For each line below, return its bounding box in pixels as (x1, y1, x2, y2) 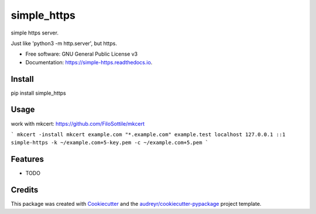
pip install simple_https (11, 89, 67, 96)
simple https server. (11, 29, 59, 36)
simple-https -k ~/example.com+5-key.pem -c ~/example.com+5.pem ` (11, 139, 209, 146)
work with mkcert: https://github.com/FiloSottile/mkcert (11, 120, 145, 127)
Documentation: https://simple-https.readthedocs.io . (25, 58, 153, 65)
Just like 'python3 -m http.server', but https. (11, 40, 117, 47)
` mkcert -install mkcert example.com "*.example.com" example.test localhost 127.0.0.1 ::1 (11, 131, 286, 137)
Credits (11, 185, 39, 195)
